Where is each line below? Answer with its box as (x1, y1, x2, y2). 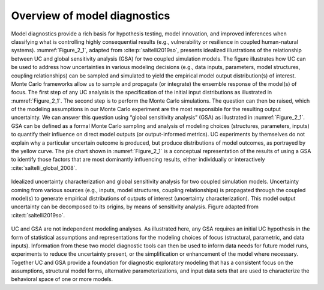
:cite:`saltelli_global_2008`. (11, 164, 77, 171)
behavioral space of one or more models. (11, 276, 113, 283)
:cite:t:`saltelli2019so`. (11, 211, 65, 219)
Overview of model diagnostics (11, 9, 170, 22)
